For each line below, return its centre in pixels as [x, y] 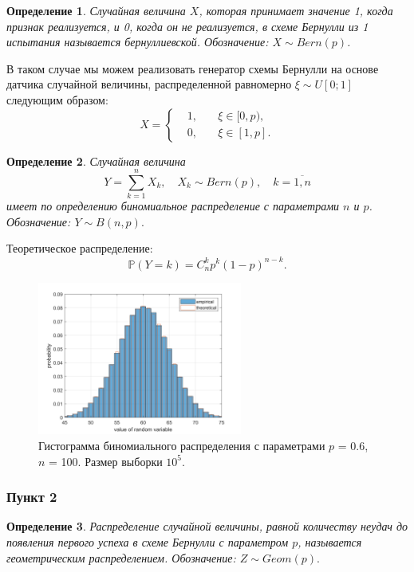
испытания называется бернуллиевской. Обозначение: [138, 42]
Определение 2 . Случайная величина [96, 161]
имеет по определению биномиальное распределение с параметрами [173, 206]
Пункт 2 [32, 497]
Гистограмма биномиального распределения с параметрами [182, 445]
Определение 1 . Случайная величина [96, 10]
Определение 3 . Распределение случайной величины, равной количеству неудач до [207, 526]
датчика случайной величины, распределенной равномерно [149, 84]
